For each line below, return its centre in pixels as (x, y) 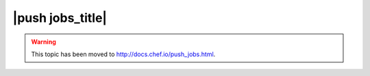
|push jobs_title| (60, 18)
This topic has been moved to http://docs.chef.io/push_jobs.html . (123, 54)
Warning (44, 42)
